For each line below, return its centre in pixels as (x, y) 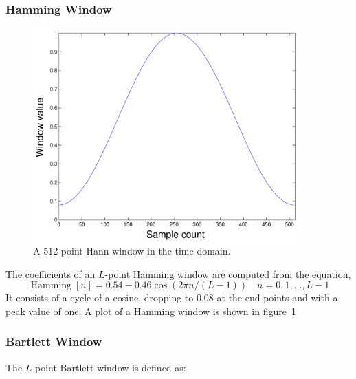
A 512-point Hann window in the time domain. (132, 251)
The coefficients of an (51, 273)
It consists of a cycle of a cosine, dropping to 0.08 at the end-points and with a (172, 297)
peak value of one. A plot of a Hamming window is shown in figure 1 (151, 311)
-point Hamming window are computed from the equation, (228, 273)
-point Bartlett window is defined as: (109, 367)
